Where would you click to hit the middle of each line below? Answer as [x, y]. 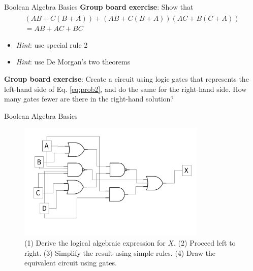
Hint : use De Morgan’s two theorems [73, 62]
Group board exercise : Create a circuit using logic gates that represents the [126, 79]
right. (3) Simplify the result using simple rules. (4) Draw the [120, 252]
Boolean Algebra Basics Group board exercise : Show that [99, 7]
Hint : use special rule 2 [52, 44]
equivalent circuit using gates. [71, 263]
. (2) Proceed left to [205, 243]
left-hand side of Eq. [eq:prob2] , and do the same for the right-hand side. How [125, 89]
